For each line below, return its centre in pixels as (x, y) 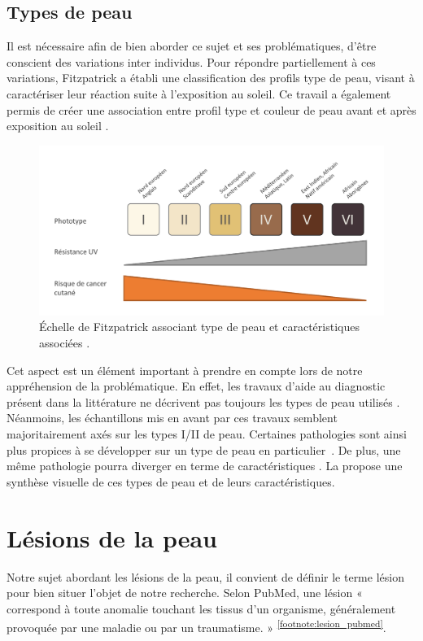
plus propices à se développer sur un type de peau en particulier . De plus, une (204, 449)
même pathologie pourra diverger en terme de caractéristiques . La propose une (205, 466)
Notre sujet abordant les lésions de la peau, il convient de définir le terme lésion (205, 576)
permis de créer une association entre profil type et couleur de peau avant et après (211, 109)
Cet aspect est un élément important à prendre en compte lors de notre (185, 370)
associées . (65, 343)
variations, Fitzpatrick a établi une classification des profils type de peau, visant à (211, 78)
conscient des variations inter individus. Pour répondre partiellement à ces (191, 61)
